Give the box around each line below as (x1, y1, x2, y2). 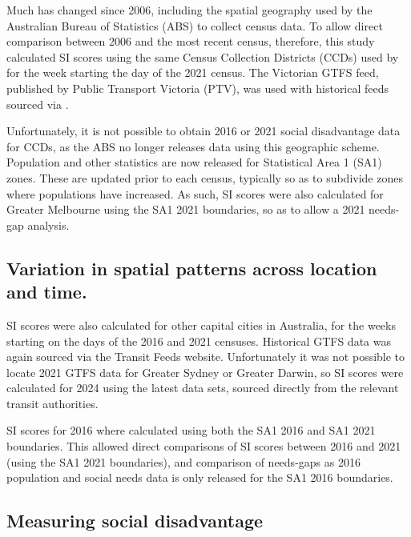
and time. (6, 279, 87, 304)
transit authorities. (6, 395, 99, 411)
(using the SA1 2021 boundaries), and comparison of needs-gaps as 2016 (6, 453, 361, 470)
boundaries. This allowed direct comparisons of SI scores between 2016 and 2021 (6, 438, 401, 455)
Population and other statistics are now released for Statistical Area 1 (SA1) (6, 154, 382, 170)
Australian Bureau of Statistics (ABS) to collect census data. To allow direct (6, 17, 383, 34)
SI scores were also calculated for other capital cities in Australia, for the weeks (6, 316, 396, 333)
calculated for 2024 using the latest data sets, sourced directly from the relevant (6, 379, 399, 396)
